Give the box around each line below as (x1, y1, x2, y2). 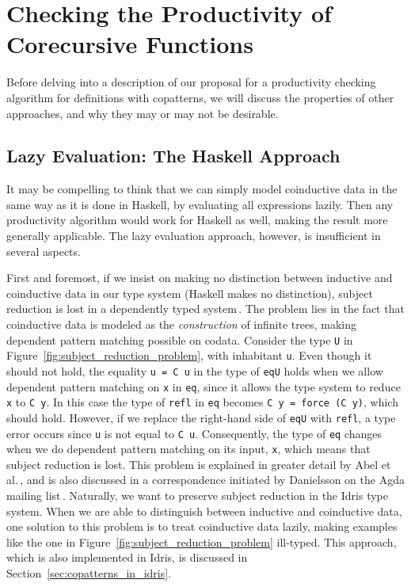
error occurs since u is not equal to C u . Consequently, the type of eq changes (6, 425, 382, 441)
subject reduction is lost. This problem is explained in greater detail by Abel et (6, 455, 391, 472)
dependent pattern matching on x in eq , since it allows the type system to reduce (6, 378, 401, 395)
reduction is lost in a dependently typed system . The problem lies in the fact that (6, 300, 405, 317)
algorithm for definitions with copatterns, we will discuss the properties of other (6, 89, 394, 105)
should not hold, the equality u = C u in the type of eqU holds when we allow (6, 362, 383, 379)
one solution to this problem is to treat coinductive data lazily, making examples (6, 518, 398, 535)
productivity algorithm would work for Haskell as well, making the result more (6, 212, 388, 228)
